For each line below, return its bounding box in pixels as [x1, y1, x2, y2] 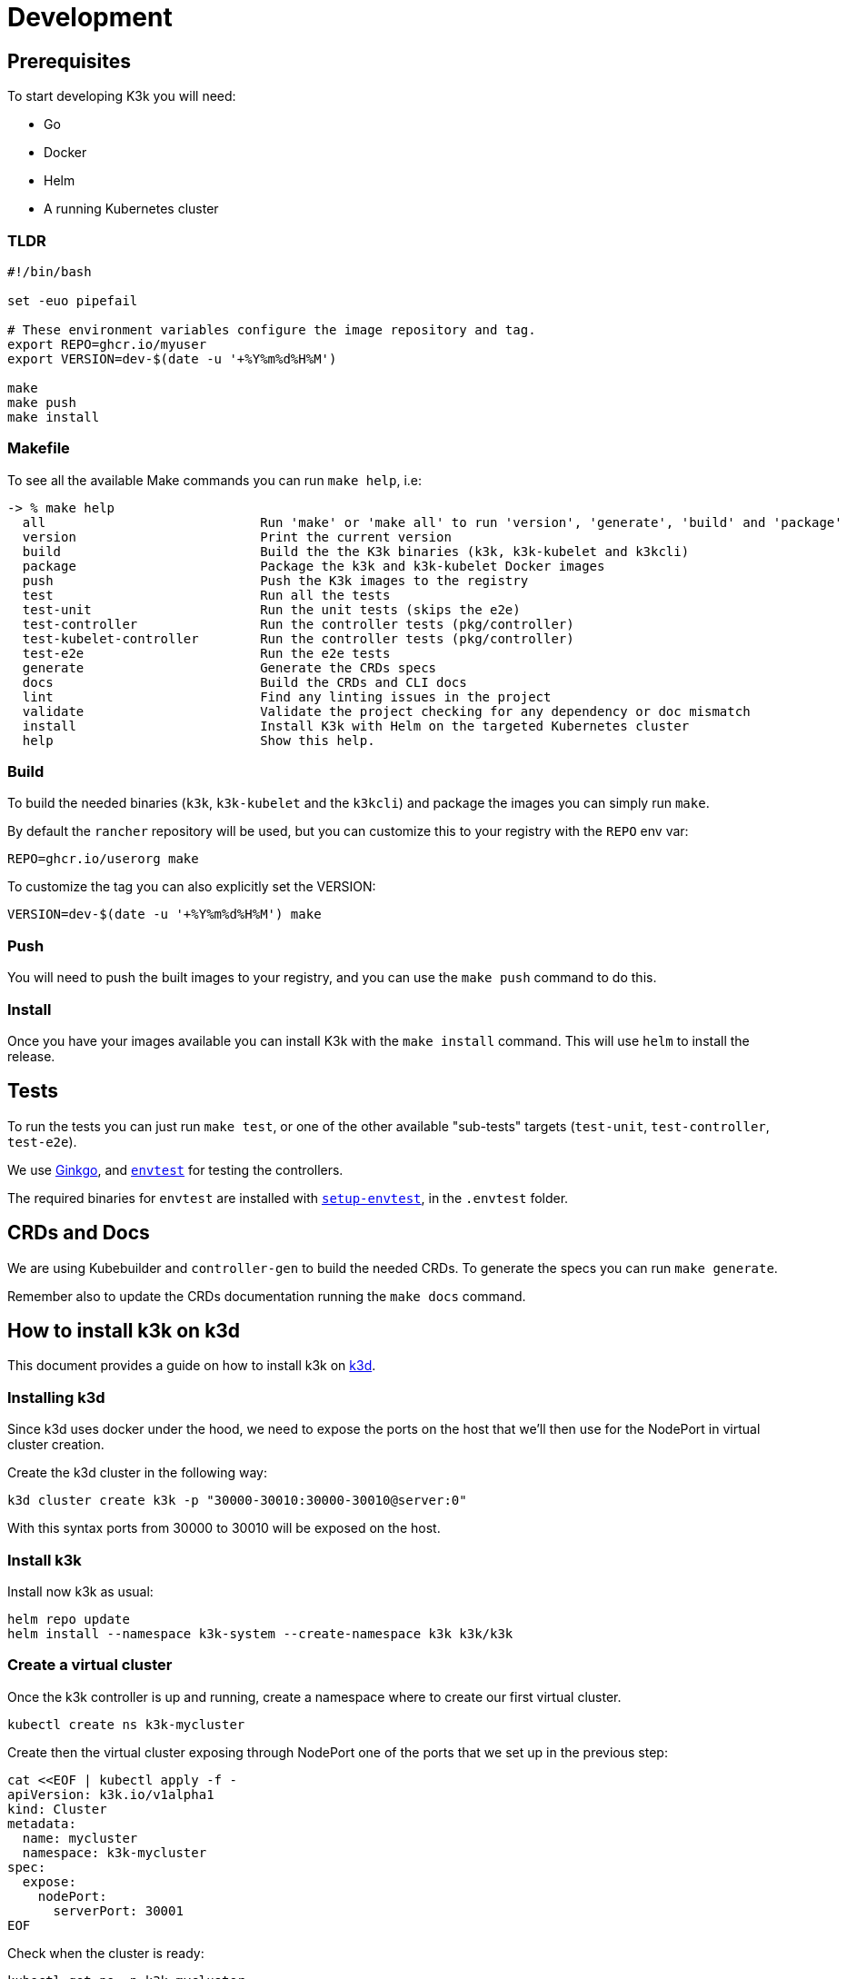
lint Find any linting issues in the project [22, 689, 552, 704]
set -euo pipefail [7, 293, 138, 308]
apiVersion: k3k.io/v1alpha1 [7, 1786, 214, 1802]
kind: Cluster [7, 1801, 107, 1816]
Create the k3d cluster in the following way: [7, 1465, 267, 1481]
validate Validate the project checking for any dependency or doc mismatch [22, 703, 751, 719]
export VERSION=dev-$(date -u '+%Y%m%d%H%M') [7, 351, 337, 366]
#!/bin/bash [7, 264, 92, 279]
